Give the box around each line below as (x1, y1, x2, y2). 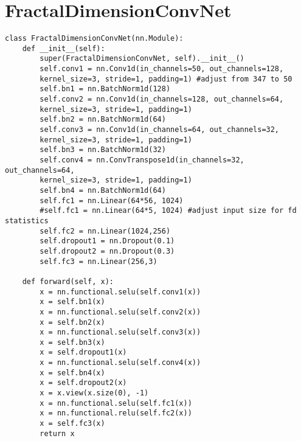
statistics (5, 216, 49, 225)
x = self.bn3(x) (40, 338, 105, 347)
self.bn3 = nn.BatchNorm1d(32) (40, 145, 166, 155)
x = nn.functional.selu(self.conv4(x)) (40, 358, 201, 367)
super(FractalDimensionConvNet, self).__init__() (40, 54, 244, 63)
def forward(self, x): (22, 277, 114, 286)
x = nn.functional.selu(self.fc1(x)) (40, 398, 192, 408)
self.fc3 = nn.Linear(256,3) (40, 257, 157, 266)
